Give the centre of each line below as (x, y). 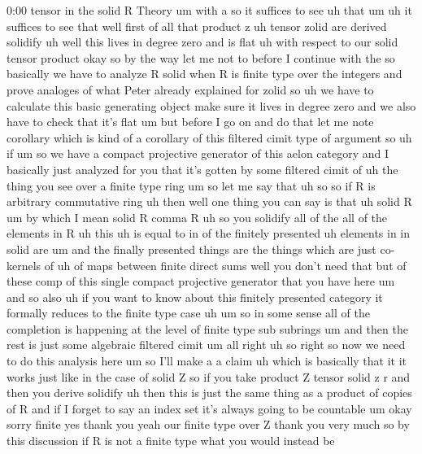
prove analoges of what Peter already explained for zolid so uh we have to (190, 89)
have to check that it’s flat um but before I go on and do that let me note (190, 122)
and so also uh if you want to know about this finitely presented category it (195, 297)
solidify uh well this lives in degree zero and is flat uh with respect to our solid (202, 42)
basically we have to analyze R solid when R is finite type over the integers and (204, 74)
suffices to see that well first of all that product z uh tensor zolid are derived (197, 26)
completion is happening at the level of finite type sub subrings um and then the (207, 328)
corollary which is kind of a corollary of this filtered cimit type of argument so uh (209, 137)
